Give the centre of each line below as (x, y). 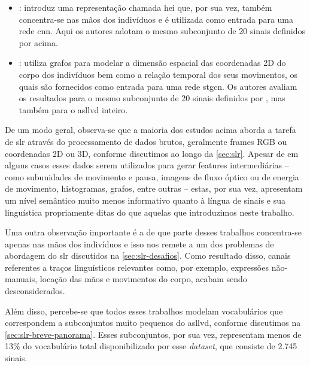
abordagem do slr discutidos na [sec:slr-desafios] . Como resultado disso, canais (148, 255)
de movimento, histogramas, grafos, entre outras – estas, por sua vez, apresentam (154, 188)
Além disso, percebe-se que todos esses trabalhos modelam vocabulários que (144, 311)
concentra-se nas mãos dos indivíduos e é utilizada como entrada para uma (156, 19)
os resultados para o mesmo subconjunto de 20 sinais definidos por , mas (152, 98)
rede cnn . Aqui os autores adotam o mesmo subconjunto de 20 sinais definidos (162, 31)
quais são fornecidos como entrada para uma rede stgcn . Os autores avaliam (158, 86)
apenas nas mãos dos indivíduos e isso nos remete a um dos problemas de (139, 244)
